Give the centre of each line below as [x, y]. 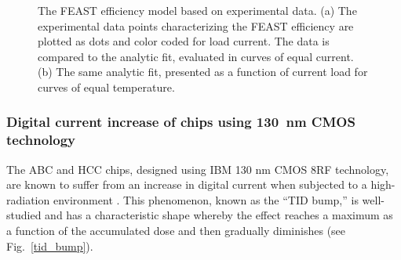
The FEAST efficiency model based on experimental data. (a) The [197, 10]
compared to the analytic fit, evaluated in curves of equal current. [196, 56]
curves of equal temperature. [106, 87]
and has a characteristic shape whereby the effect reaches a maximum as [219, 215]
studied [24, 215]
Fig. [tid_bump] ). [50, 246]
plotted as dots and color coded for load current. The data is [184, 41]
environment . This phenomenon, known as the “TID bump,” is [206, 199]
